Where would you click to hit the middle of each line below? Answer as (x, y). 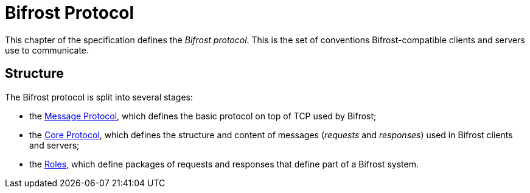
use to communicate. (47, 50)
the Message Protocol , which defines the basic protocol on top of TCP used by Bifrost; (203, 116)
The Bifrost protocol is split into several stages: (99, 97)
